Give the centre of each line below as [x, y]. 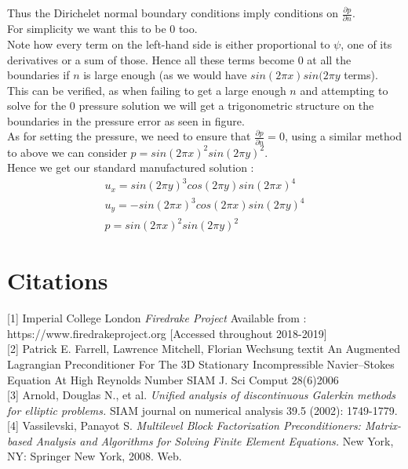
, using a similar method [343, 136]
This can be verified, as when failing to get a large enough [147, 90]
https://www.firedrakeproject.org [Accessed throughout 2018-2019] [167, 333]
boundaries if [38, 75]
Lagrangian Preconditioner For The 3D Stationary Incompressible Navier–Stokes [201, 364]
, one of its [366, 44]
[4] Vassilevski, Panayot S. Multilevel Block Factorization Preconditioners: [184, 425]
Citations [58, 280]
